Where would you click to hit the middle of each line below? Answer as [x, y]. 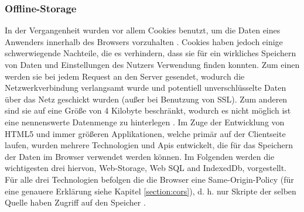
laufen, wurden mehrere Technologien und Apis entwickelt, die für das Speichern [149, 145]
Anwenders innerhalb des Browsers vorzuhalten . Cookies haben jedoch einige [144, 41]
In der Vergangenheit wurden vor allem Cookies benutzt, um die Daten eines [143, 30]
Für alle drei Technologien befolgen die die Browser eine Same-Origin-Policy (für [149, 179]
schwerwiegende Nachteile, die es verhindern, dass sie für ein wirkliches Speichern [151, 53]
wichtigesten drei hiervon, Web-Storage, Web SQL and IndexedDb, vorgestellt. [146, 168]
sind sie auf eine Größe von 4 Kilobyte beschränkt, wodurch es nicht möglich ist [148, 110]
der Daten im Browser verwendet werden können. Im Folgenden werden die [140, 156]
